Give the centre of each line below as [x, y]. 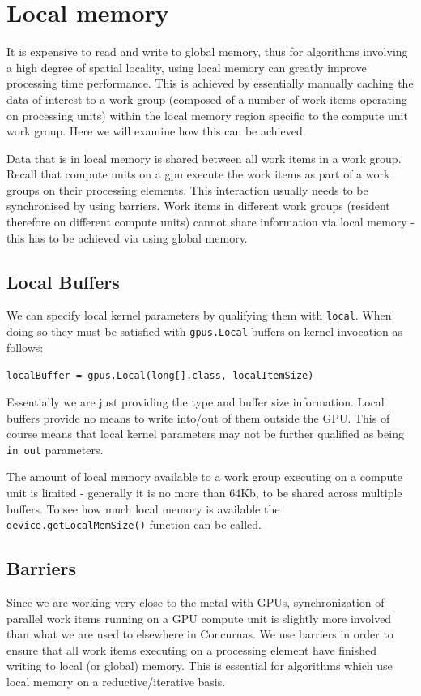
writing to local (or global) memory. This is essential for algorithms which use [200, 666]
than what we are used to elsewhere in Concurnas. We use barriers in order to [200, 634]
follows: [25, 347]
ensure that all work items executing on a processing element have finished [192, 649]
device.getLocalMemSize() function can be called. [134, 524]
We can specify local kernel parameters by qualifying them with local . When [199, 315]
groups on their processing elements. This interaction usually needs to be [187, 189]
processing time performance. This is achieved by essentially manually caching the [210, 83]
